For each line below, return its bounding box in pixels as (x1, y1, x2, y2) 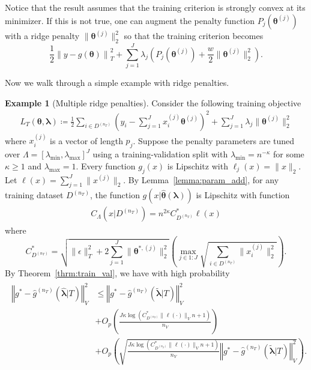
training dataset (5, 189, 64, 201)
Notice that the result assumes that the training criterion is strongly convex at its (5, 1, 306, 13)
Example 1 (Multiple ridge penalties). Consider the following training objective (5, 96, 301, 109)
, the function (90, 189, 140, 201)
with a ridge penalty (5, 29, 80, 42)
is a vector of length (50, 134, 123, 147)
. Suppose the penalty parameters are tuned (133, 134, 295, 147)
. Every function (76, 159, 136, 172)
